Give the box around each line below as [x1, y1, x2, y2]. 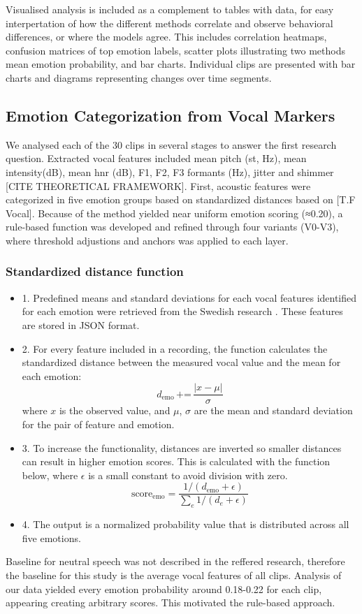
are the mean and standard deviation [194, 403, 353, 418]
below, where [22, 467, 78, 482]
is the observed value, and [59, 403, 171, 418]
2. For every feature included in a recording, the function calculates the [22, 341, 328, 356]
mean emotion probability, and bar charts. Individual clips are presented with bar [6, 57, 356, 71]
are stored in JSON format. [22, 317, 140, 332]
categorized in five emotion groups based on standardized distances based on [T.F [6, 192, 356, 207]
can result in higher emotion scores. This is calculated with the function [22, 454, 331, 469]
